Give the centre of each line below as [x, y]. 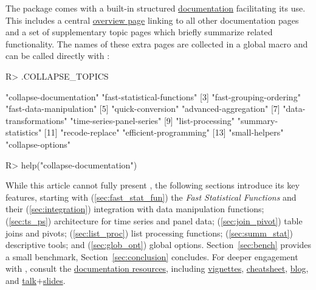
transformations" [36, 120]
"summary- [258, 120]
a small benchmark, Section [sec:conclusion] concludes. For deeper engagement [152, 256]
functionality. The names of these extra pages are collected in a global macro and [157, 43]
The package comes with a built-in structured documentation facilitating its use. [156, 8]
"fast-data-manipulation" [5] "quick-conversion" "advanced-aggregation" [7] [143, 109]
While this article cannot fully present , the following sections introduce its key [153, 185]
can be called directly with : [58, 56]
